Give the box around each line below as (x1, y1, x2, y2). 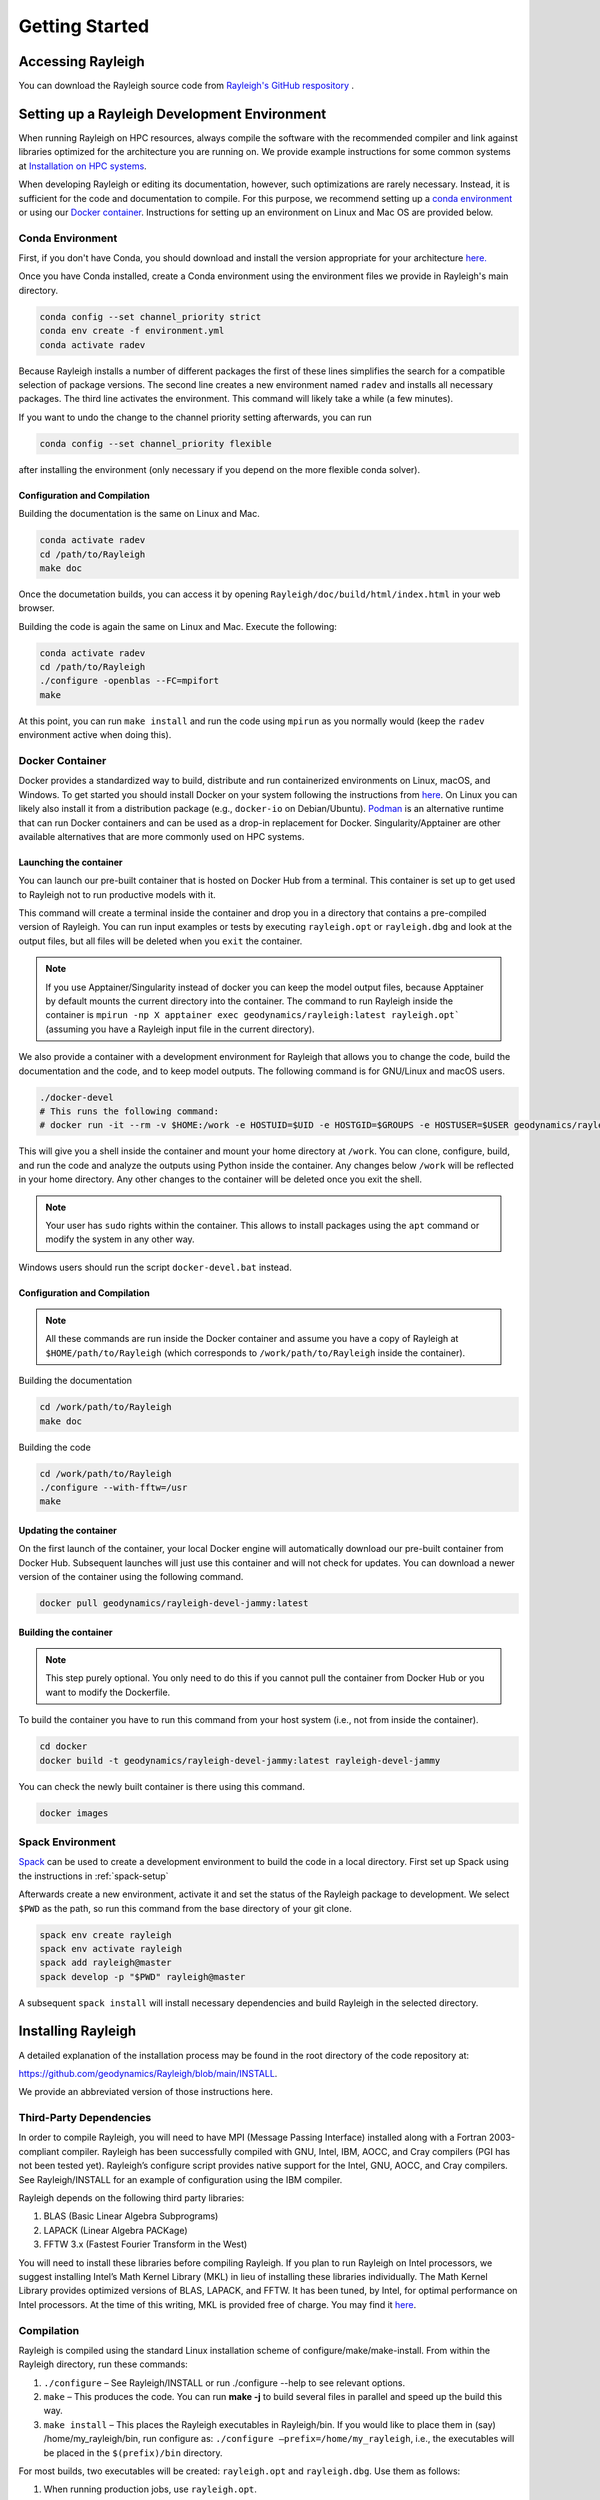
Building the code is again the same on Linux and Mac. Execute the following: (18, 620, 337, 632)
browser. (18, 602, 55, 614)
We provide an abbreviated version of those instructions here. (18, 2086, 274, 2098)
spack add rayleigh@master (39, 1957, 172, 1969)
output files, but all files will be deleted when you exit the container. (18, 935, 303, 947)
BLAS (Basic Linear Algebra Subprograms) (43, 2210, 219, 2222)
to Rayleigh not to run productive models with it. (18, 888, 217, 900)
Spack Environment (18, 1835, 117, 1849)
